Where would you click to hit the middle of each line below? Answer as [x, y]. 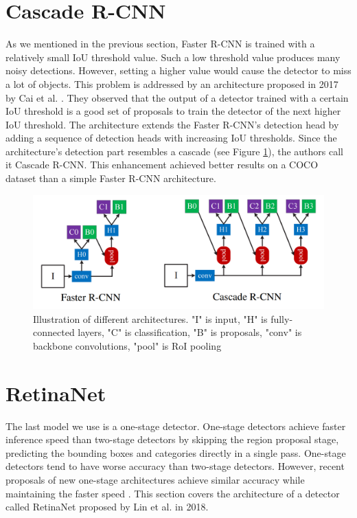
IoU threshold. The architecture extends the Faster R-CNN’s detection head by [172, 124]
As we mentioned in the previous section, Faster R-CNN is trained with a [160, 44]
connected [54, 332]
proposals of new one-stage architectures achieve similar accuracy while [155, 479]
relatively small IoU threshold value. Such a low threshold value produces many [173, 57]
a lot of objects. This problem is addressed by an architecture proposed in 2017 [172, 83]
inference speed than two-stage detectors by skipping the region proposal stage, [172, 439]
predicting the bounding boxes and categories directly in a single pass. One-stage [176, 452]
